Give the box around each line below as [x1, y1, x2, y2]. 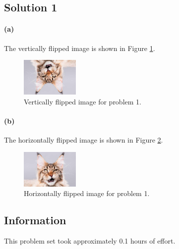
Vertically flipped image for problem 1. [24, 96, 141, 106]
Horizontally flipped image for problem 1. [24, 188, 150, 199]
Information [4, 212, 66, 228]
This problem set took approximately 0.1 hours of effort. [4, 236, 176, 246]
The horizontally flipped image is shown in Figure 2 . [4, 135, 163, 145]
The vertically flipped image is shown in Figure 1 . [4, 43, 155, 53]
